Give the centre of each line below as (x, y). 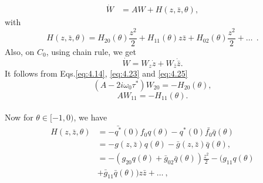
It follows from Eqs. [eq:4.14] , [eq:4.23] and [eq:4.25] (96, 73)
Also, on (20, 51)
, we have (90, 117)
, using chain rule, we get (91, 51)
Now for (19, 117)
